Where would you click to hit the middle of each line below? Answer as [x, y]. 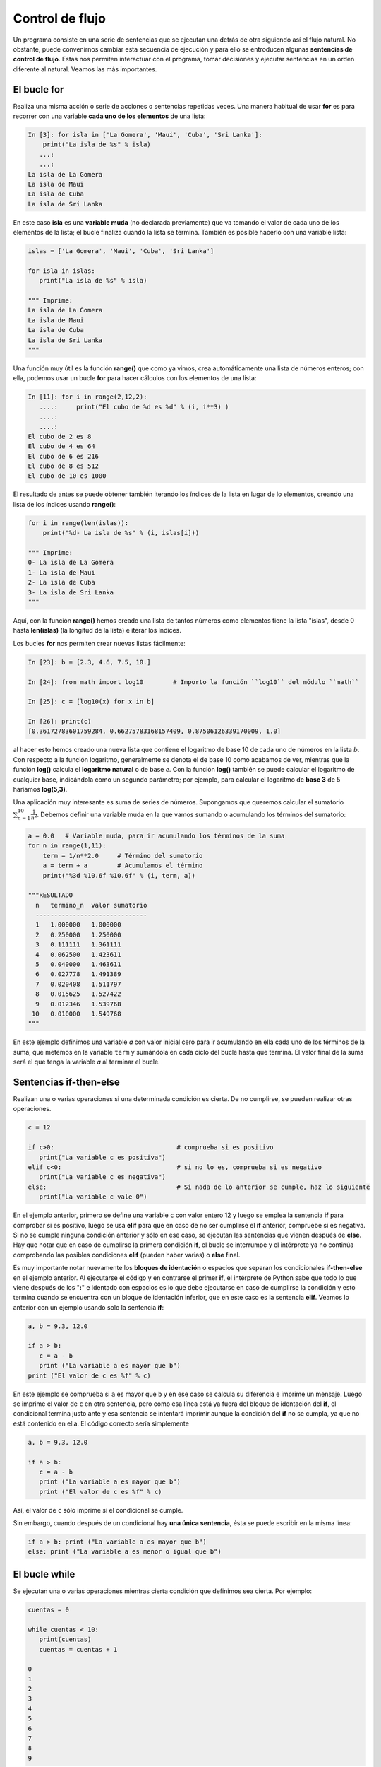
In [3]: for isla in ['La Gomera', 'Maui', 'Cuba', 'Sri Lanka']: [145, 135]
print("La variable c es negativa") [102, 1177]
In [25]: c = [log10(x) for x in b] [91, 702]
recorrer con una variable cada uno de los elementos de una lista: [109, 116]
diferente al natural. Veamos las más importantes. [85, 69]
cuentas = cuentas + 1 [78, 1649]
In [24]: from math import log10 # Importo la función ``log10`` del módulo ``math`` [193, 682]
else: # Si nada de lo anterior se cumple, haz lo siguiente [199, 1187]
